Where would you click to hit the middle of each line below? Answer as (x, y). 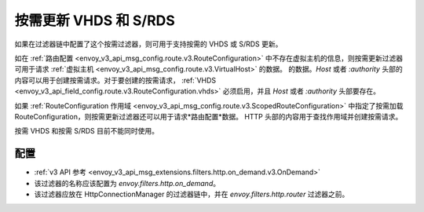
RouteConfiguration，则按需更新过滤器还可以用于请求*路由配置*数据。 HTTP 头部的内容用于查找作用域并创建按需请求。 (208, 116)
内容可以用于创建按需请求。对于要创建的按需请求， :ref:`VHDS (115, 80)
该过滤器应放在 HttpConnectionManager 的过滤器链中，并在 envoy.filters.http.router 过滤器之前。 (192, 194)
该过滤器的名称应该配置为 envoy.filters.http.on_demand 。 (127, 183)
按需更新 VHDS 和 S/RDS (95, 20)
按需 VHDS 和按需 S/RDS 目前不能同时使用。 (87, 131)
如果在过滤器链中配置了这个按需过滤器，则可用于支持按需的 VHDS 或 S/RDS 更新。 (148, 44)
